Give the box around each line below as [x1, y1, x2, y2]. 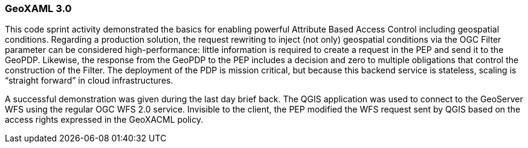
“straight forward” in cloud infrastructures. [5, 75, 173, 86]
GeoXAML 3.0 [5, 2, 72, 14]
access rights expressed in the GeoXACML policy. [5, 114, 204, 125]
